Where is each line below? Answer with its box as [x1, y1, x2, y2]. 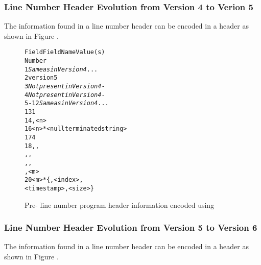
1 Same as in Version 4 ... [25, 65, 98, 73]
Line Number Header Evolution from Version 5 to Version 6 [4, 221, 257, 234]
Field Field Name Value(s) [25, 49, 105, 56]
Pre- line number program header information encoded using [25, 199, 215, 210]
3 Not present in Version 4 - [25, 83, 105, 90]
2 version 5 [25, 74, 58, 82]
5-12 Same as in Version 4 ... [25, 100, 109, 107]
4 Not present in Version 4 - [25, 91, 105, 99]
